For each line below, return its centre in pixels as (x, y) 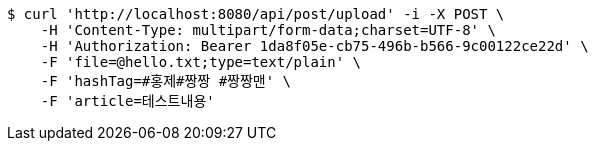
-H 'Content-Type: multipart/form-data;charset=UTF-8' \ (268, 30)
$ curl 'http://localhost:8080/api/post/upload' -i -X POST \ (256, 14)
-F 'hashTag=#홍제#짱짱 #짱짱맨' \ (166, 81)
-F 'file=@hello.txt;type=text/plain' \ (201, 62)
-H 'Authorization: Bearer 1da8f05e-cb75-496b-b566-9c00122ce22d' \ (314, 46)
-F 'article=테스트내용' (127, 101)
